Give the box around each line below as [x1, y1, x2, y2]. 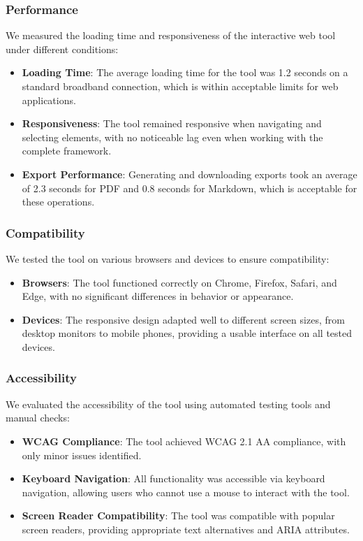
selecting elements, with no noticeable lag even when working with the [22, 129, 323, 144]
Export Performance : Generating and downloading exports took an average [22, 166, 357, 181]
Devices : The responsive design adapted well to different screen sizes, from [22, 312, 345, 326]
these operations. [22, 194, 95, 209]
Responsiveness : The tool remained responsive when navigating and [22, 116, 322, 131]
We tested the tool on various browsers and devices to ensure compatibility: [6, 251, 329, 266]
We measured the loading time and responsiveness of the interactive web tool [6, 28, 336, 43]
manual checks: [6, 410, 70, 425]
